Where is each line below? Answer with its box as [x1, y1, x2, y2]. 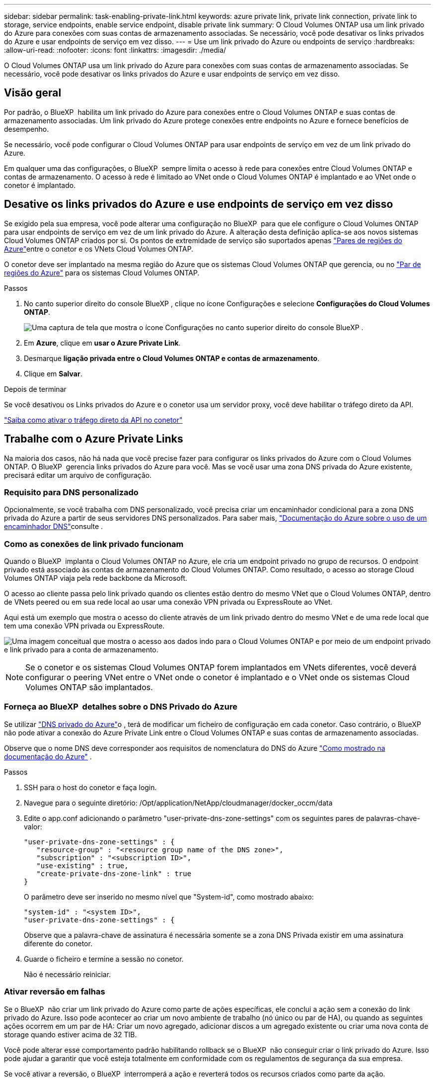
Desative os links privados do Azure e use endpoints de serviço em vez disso [4, 198, 393, 211]
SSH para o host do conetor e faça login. [24, 783, 157, 792]
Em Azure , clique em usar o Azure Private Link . [24, 338, 181, 347]
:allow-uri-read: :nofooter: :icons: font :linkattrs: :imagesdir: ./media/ [4, 46, 226, 54]
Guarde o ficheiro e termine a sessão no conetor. [24, 954, 184, 963]
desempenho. [4, 124, 49, 133]
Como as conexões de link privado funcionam [4, 539, 184, 549]
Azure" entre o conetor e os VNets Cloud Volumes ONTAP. [4, 244, 194, 253]
